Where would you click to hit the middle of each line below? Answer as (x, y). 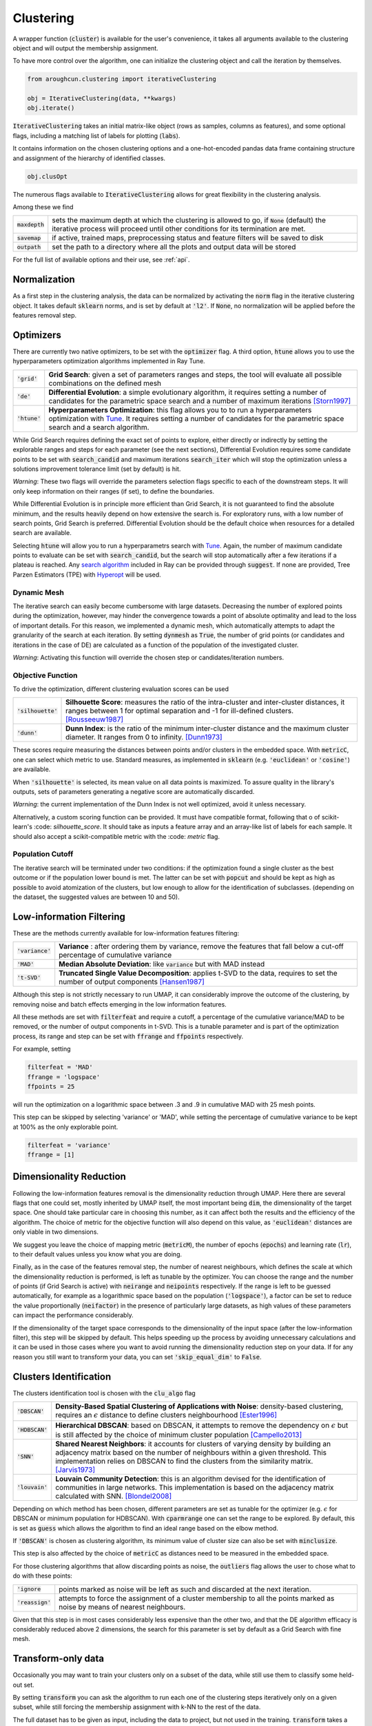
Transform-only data (59, 1659)
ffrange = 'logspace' (64, 1077)
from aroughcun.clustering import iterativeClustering (122, 79)
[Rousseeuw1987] (95, 719)
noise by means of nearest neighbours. (122, 1607)
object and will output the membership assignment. (85, 48)
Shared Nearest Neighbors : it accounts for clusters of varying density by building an (193, 1444)
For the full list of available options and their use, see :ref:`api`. (101, 260)
